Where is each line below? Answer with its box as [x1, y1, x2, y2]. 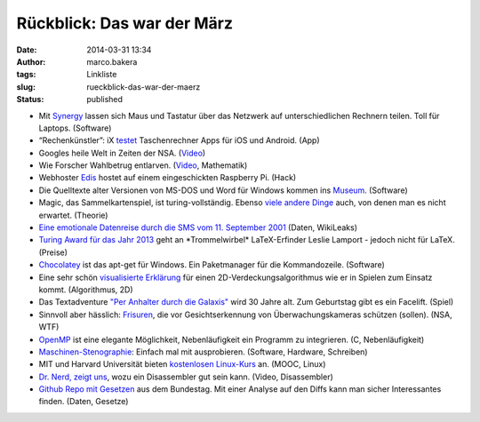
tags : [16, 69, 36, 80]
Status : [16, 94, 44, 105]
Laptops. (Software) [38, 123, 112, 133]
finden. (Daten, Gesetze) [38, 396, 129, 407]
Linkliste [86, 69, 117, 80]
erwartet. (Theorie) [38, 210, 108, 220]
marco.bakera [86, 56, 138, 67]
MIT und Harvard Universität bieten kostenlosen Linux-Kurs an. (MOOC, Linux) [38, 359, 326, 370]
